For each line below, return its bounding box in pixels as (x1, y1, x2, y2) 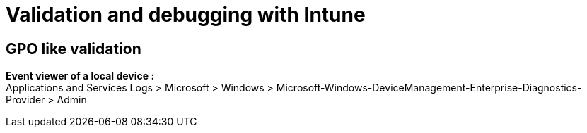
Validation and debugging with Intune (6, 3, 366, 27)
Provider (6, 94, 45, 106)
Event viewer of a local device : (6, 70, 155, 82)
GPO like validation (6, 39, 141, 58)
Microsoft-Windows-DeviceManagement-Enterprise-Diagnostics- (276, 82, 582, 94)
